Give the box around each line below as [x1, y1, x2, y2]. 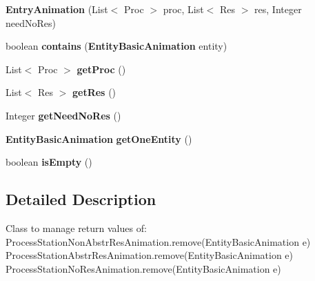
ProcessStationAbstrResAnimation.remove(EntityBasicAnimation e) [6, 248, 294, 262]
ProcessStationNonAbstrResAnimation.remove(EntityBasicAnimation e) [6, 234, 311, 249]
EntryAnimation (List [6, 2, 108, 16]
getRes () [72, 85, 116, 99]
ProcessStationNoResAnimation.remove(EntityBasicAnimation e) [6, 261, 281, 275]
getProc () [77, 61, 126, 76]
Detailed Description [6, 188, 156, 210]
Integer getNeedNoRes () [6, 108, 121, 122]
